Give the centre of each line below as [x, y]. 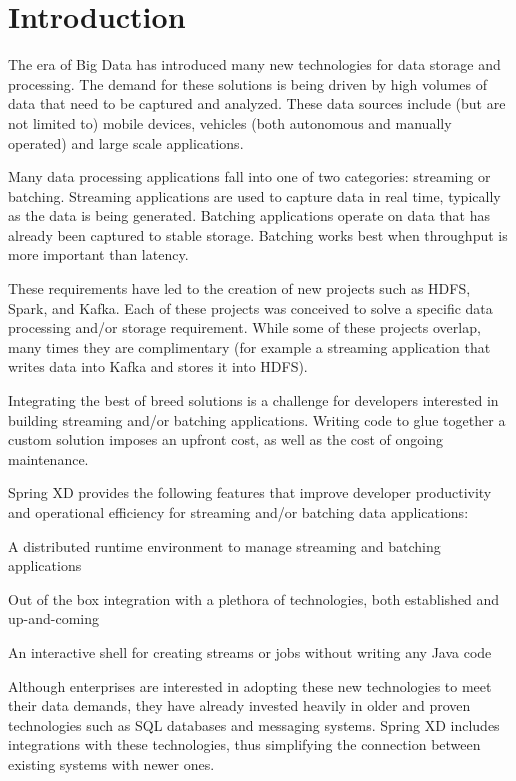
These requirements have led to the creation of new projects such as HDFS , [239, 288]
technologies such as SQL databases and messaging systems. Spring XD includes [254, 724]
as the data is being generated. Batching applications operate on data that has [249, 215]
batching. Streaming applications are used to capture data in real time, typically [254, 195]
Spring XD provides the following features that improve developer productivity [250, 492]
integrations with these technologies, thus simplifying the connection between [244, 744]
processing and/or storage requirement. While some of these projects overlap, [244, 327]
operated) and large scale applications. [126, 142]
